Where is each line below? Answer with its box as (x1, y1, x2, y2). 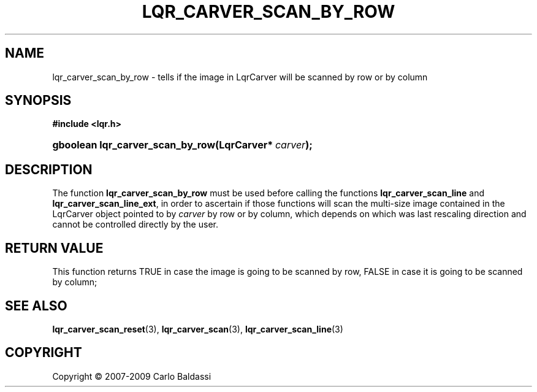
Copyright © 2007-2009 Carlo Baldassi (52, 371, 211, 382)
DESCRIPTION (5, 161, 93, 177)
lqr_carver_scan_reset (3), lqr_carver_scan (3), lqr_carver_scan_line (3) (52, 323, 343, 334)
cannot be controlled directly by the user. (52, 219, 218, 230)
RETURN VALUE (5, 240, 104, 256)
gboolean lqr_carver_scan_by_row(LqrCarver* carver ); (52, 139, 313, 152)
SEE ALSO (5, 298, 67, 313)
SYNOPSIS (5, 93, 72, 109)
